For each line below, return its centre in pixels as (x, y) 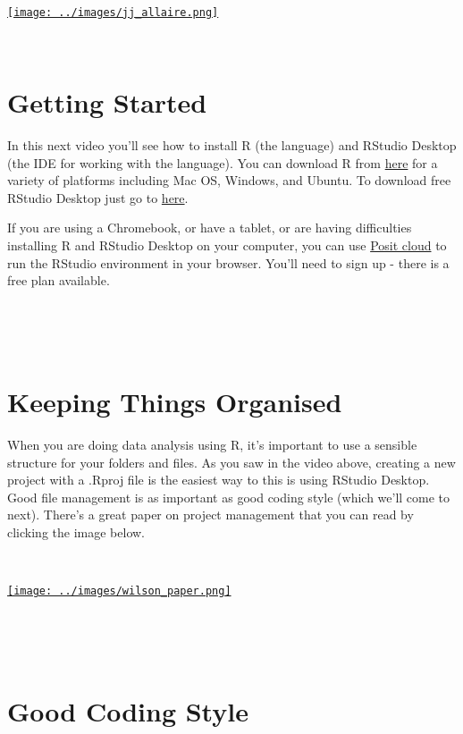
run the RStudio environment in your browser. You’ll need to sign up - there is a (228, 262)
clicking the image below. (76, 532)
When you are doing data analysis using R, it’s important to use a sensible (212, 445)
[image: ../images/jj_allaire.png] (113, 12)
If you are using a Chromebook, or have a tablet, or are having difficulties (210, 228)
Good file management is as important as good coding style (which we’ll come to (229, 497)
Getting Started (107, 102)
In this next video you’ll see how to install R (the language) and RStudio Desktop (232, 144)
